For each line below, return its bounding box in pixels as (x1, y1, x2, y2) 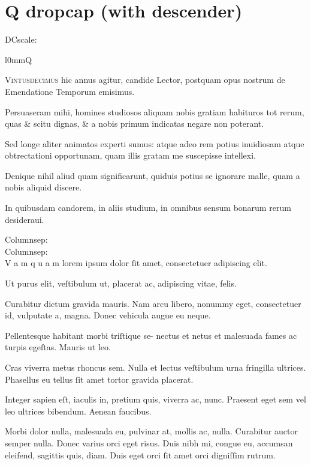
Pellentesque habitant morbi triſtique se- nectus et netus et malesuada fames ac (5, 329, 297, 341)
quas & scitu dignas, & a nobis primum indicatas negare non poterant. (5, 117, 264, 130)
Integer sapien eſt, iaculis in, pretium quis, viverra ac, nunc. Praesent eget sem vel (5, 393, 306, 406)
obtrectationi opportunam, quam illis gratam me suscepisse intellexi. (5, 149, 256, 162)
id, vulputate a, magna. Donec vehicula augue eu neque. (5, 309, 211, 321)
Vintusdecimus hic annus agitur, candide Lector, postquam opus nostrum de (5, 73, 285, 86)
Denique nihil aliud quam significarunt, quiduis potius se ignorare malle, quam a (5, 169, 300, 181)
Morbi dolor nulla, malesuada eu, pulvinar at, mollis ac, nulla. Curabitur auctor (5, 425, 298, 437)
